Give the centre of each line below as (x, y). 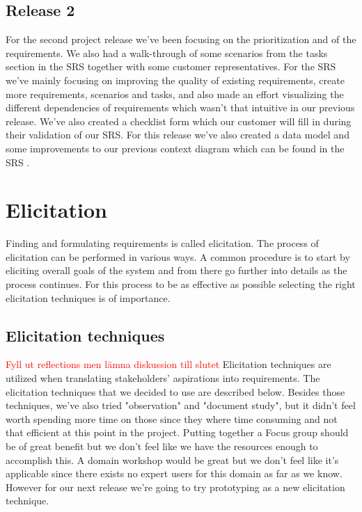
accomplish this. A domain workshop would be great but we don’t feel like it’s (172, 459)
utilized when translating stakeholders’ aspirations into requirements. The (163, 378)
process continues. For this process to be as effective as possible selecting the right (181, 284)
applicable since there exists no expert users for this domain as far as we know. (174, 473)
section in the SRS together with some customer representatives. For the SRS (171, 66)
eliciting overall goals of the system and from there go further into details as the (176, 270)
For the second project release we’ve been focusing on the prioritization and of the (181, 39)
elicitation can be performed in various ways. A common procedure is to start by (178, 256)
